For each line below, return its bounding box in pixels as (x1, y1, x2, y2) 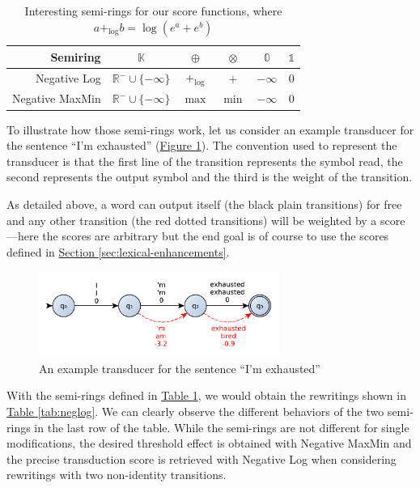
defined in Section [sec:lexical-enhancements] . (6, 243, 230, 260)
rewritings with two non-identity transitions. (6, 466, 227, 483)
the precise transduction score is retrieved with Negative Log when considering (6, 450, 397, 467)
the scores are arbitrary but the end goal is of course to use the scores (42, 227, 389, 244)
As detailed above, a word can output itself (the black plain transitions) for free (6, 195, 402, 212)
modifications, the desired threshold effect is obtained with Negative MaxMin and (6, 435, 412, 452)
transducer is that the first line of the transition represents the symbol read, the (6, 152, 403, 169)
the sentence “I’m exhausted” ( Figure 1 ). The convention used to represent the (6, 137, 397, 154)
